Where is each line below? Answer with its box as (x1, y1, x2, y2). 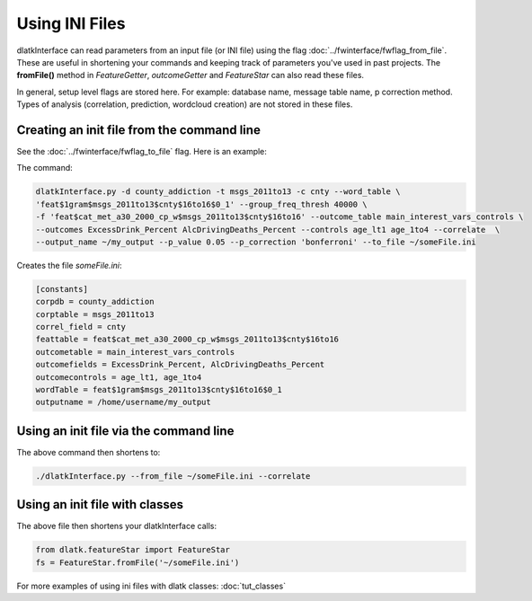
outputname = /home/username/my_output (35, 397, 211, 408)
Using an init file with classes (16, 497, 184, 512)
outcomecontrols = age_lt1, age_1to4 (35, 372, 202, 382)
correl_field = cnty (35, 322, 126, 332)
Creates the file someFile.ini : (16, 260, 122, 270)
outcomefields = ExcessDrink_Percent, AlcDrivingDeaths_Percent (35, 359, 325, 370)
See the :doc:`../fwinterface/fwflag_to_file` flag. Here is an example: (16, 146, 267, 157)
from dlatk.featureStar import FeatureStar (35, 544, 231, 555)
